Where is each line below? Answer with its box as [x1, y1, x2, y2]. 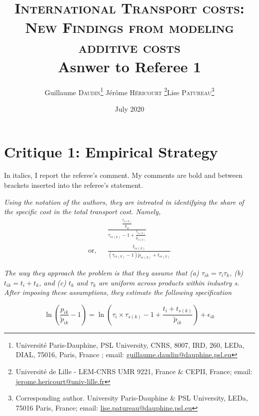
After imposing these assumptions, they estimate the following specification [4, 287, 232, 297]
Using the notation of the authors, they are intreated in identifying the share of [4, 196, 244, 207]
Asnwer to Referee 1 [58, 56, 201, 76]
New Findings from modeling [25, 17, 234, 37]
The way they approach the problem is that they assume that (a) [4, 267, 199, 277]
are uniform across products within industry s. [98, 277, 240, 287]
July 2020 [115, 103, 144, 114]
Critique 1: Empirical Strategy [4, 141, 218, 161]
